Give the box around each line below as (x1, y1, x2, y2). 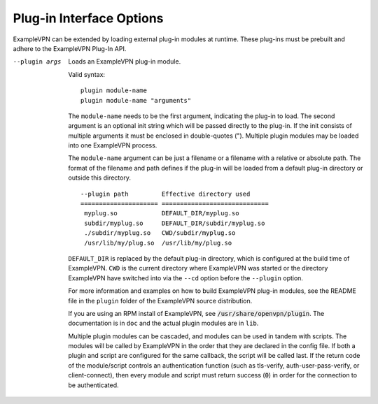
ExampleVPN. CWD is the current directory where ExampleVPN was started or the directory (68, 264, 328, 273)
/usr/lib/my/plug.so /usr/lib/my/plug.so (84, 238, 232, 247)
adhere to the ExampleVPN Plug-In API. (13, 44, 127, 52)
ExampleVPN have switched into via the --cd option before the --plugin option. (68, 273, 304, 282)
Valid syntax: (68, 70, 105, 78)
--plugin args (13, 58, 62, 66)
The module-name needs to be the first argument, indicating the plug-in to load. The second (68, 112, 335, 120)
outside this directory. (68, 173, 131, 182)
